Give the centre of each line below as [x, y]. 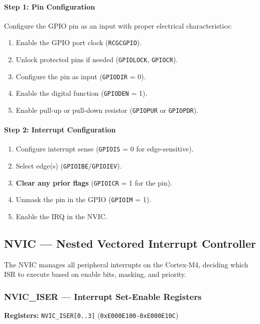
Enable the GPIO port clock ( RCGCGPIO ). [79, 42]
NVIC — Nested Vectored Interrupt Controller [130, 244]
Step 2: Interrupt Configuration [60, 130]
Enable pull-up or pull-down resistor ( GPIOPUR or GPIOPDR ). [107, 110]
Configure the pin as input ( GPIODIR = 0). [81, 76]
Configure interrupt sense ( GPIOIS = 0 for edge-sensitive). [105, 149]
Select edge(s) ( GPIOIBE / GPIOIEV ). [69, 166]
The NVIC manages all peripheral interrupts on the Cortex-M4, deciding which [126, 264]
